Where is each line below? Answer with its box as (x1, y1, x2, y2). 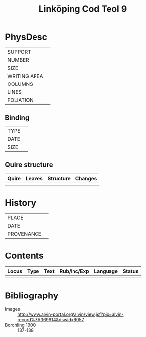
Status (122, 268, 139, 275)
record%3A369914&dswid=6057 (17, 317, 85, 323)
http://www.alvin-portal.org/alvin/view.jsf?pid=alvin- (17, 311, 124, 317)
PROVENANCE (7, 230, 42, 237)
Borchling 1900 (5, 322, 36, 328)
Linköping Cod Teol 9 (38, 3, 127, 15)
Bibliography (5, 290, 59, 301)
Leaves (25, 175, 43, 182)
